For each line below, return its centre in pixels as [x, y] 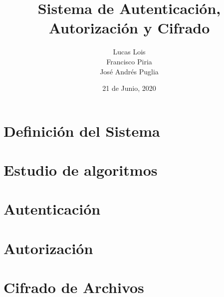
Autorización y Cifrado [129, 28]
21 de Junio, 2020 [129, 88]
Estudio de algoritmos [81, 170]
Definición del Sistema [82, 131]
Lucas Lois [129, 52]
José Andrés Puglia [129, 71]
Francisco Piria [129, 61]
